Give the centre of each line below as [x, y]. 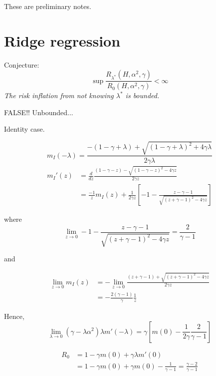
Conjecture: [22, 64]
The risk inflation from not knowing [59, 95]
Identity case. [24, 129]
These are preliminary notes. [48, 6]
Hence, [14, 316]
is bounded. [142, 95]
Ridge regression [62, 40]
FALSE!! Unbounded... [39, 112]
